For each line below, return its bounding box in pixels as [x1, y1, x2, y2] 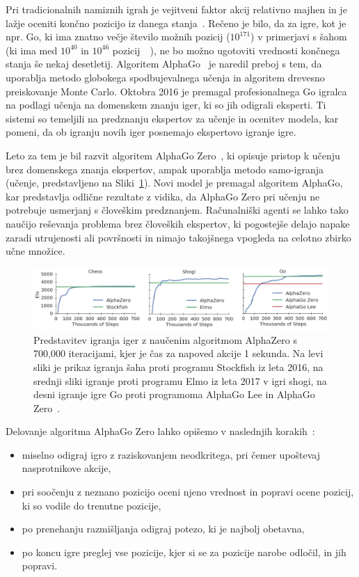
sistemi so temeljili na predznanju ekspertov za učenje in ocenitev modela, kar [6, 111, 339, 125]
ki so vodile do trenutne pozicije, [22, 498, 161, 512]
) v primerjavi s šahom [250, 29, 347, 44]
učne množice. [6, 244, 65, 258]
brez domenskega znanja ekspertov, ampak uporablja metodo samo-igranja [6, 161, 324, 176]
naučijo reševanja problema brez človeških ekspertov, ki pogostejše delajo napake [6, 216, 350, 230]
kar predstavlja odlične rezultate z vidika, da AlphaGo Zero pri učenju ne [6, 189, 320, 203]
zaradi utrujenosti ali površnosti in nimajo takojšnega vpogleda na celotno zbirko [6, 230, 351, 244]
